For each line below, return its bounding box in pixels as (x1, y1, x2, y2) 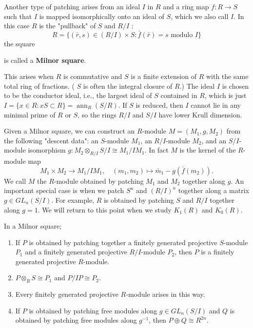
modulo (171, 32, 193, 39)
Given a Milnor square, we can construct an (4, 126, 135, 136)
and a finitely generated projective (25, 247, 127, 257)
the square (4, 39, 35, 48)
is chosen (222, 80, 249, 91)
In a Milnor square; (4, 221, 62, 231)
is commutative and (63, 71, 122, 81)
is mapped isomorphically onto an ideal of (39, 11, 164, 21)
